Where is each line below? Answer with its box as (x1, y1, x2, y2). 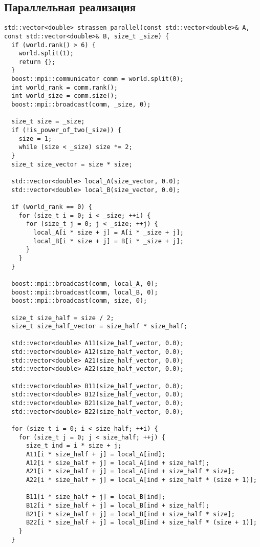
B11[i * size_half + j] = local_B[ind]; (26, 493, 165, 501)
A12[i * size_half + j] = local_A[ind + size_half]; (26, 459, 209, 467)
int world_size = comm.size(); (11, 92, 118, 100)
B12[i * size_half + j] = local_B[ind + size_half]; (26, 501, 209, 509)
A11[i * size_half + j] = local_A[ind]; (26, 451, 165, 458)
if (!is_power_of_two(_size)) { (11, 127, 122, 134)
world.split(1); (18, 50, 74, 57)
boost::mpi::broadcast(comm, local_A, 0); (11, 280, 158, 287)
